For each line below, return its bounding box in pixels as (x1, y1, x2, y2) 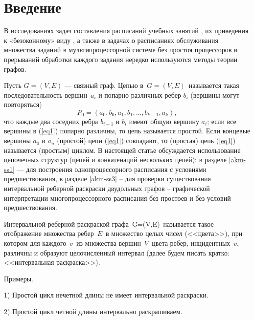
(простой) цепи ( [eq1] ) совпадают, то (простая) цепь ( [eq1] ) (57, 135, 236, 146)
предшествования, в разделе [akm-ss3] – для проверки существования (4, 173, 211, 184)
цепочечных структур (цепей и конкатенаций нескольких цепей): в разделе (4, 154, 227, 165)
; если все (207, 116, 236, 126)
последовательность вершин (4, 89, 87, 100)
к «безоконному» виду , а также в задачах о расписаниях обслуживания (4, 35, 218, 45)
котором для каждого (4, 238, 67, 248)
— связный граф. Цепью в (65, 80, 143, 90)
